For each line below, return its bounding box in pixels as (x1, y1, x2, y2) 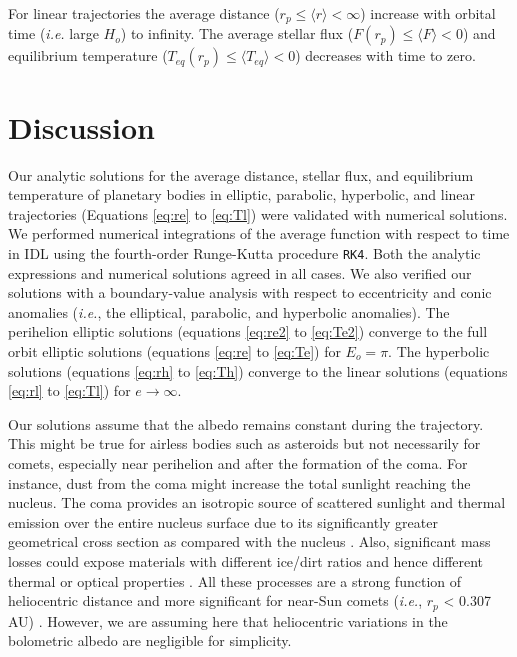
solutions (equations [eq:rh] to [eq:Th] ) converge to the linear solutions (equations (8, 360, 508, 381)
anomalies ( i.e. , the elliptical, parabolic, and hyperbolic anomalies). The (8, 301, 450, 322)
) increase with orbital (360, 3, 496, 23)
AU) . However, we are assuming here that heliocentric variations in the (8, 610, 448, 631)
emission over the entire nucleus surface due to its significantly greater (8, 511, 438, 532)
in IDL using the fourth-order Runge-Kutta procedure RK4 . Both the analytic (8, 242, 481, 263)
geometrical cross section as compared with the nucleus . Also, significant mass (8, 531, 491, 552)
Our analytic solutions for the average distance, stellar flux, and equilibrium (8, 164, 474, 185)
